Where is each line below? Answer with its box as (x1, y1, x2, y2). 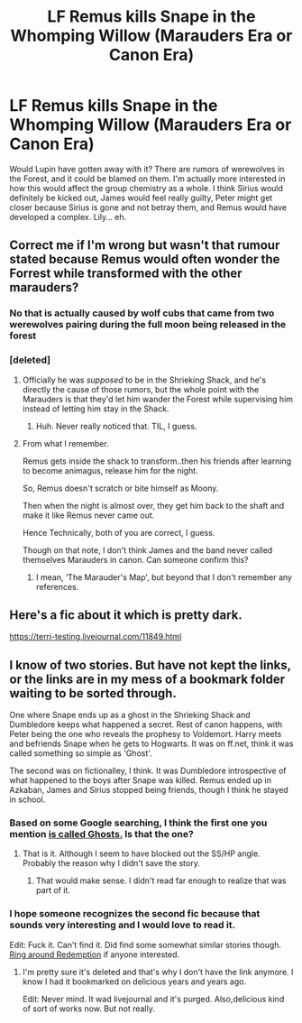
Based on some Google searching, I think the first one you (9, 816, 268, 829)
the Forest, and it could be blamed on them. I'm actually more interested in (9, 173, 286, 184)
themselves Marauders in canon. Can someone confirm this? (22, 554, 249, 565)
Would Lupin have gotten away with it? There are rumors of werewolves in (9, 163, 285, 174)
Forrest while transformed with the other (9, 266, 243, 281)
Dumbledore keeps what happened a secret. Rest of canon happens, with (9, 719, 283, 730)
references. (35, 581, 79, 592)
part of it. (35, 885, 70, 896)
